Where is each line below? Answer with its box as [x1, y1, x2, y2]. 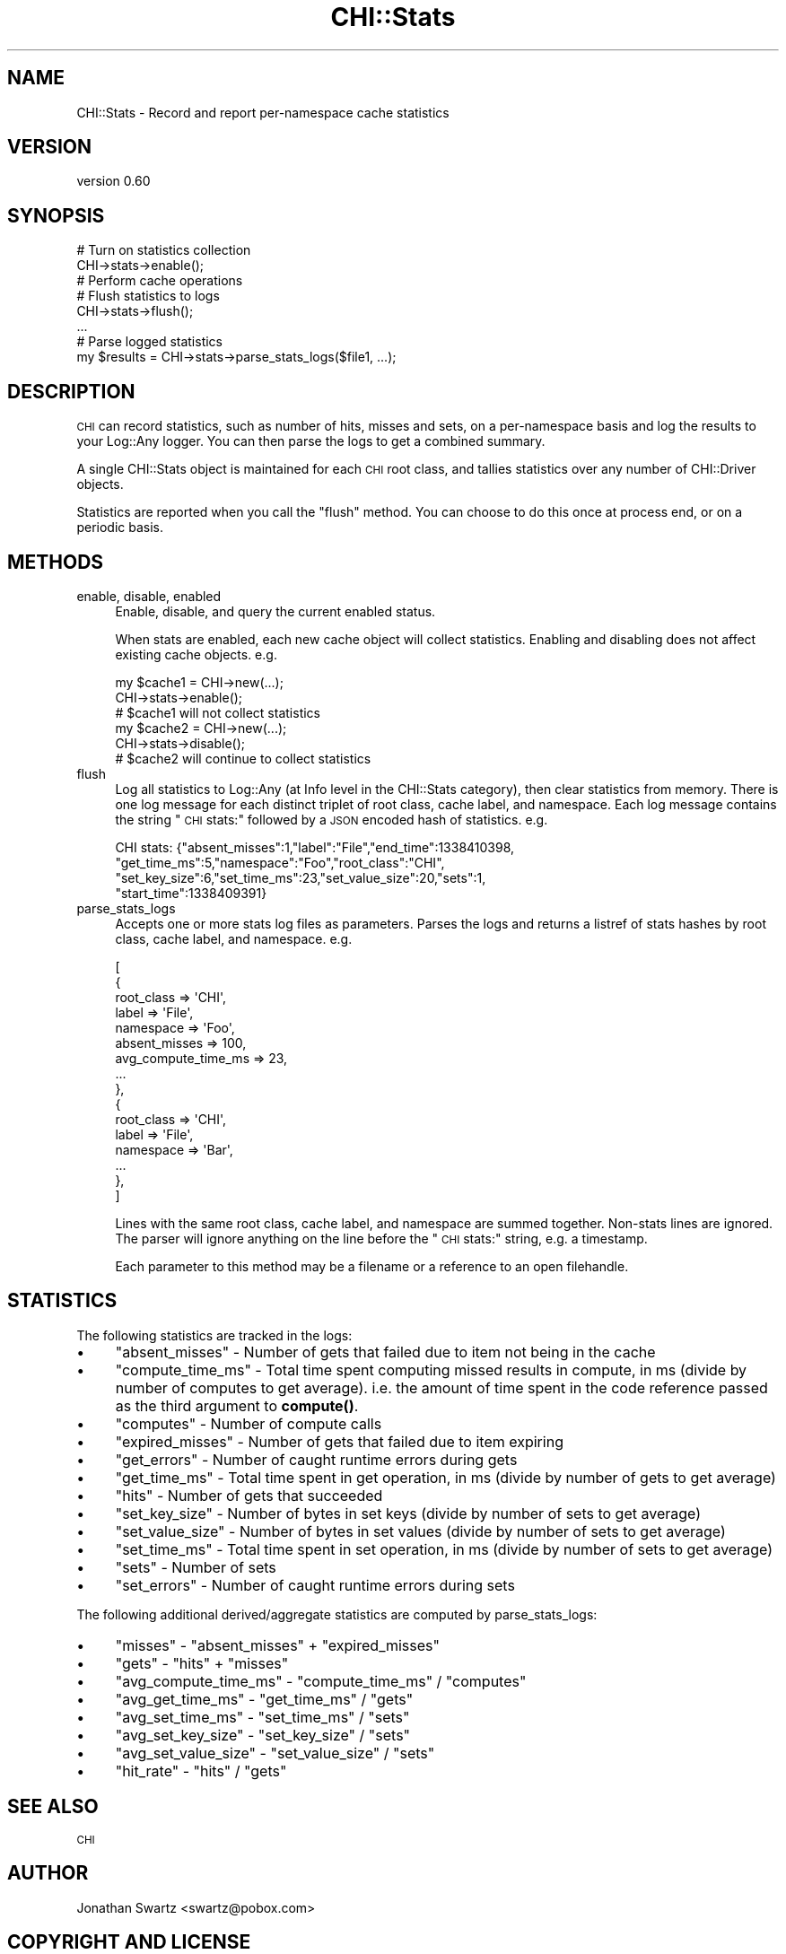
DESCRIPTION [7, 379, 135, 403]
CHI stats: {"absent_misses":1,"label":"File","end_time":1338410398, [115, 839, 515, 855]
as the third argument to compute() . [115, 1396, 359, 1415]
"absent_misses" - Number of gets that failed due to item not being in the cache [115, 1342, 656, 1361]
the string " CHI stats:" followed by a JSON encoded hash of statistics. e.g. [115, 811, 548, 827]
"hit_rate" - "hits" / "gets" [115, 1761, 287, 1780]
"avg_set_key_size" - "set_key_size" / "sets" [115, 1725, 411, 1744]
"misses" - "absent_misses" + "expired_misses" [115, 1636, 440, 1654]
